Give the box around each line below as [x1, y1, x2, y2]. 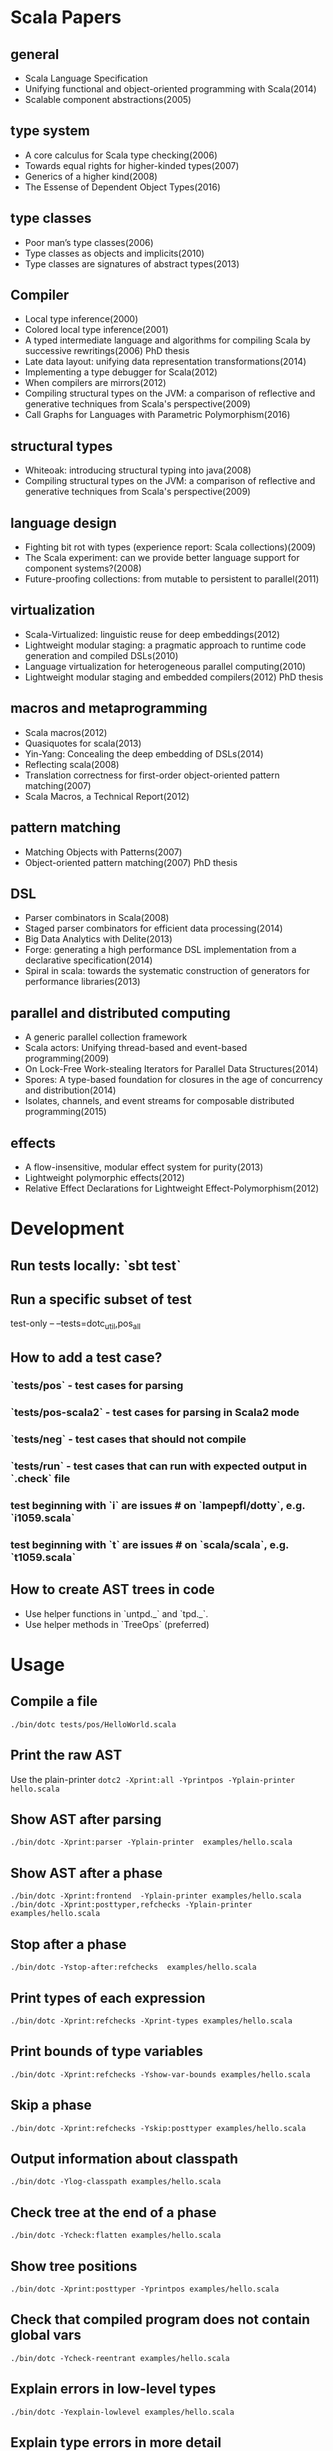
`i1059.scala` [10, 1511, 75, 1525]
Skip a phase [10, 2097, 92, 2114]
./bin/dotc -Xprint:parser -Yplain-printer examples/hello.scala [10, 1837, 293, 1848]
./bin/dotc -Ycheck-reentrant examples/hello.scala [10, 2353, 230, 2363]
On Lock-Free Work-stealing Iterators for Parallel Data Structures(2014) [24, 1063, 319, 1075]
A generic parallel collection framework [24, 1031, 188, 1043]
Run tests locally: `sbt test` [10, 1257, 182, 1274]
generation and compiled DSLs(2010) [24, 649, 179, 661]
